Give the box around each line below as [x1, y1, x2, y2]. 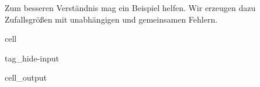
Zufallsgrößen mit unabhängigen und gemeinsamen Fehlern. [5, 13, 218, 25]
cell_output [5, 71, 47, 84]
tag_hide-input [5, 52, 59, 64]
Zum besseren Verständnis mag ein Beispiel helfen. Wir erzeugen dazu [5, 2, 256, 13]
